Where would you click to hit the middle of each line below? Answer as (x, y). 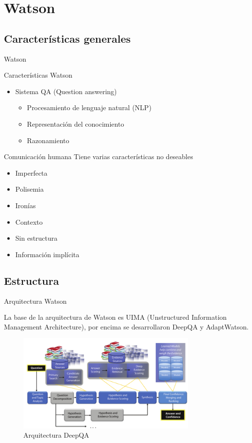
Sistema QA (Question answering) (66, 91)
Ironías (25, 205)
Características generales (67, 38)
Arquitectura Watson (35, 301)
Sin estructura (36, 238)
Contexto (29, 221)
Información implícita (47, 254)
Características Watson (38, 75)
